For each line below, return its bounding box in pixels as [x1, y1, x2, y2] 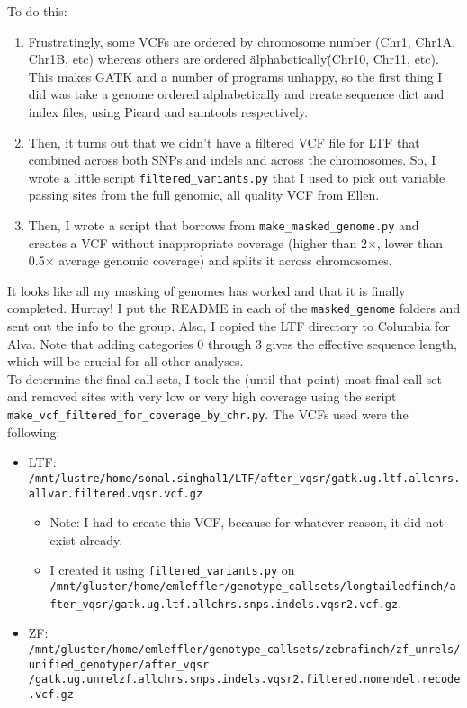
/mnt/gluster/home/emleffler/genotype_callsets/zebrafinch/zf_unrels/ [28, 642, 461, 656]
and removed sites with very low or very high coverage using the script [7, 387, 397, 406]
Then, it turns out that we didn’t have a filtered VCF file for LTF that [28, 132, 420, 151]
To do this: [7, 2, 67, 20]
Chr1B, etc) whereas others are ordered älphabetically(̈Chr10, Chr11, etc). [28, 49, 439, 68]
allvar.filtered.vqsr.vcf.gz [28, 487, 203, 500]
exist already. [49, 530, 123, 549]
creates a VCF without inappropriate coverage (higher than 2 [28, 233, 367, 252]
